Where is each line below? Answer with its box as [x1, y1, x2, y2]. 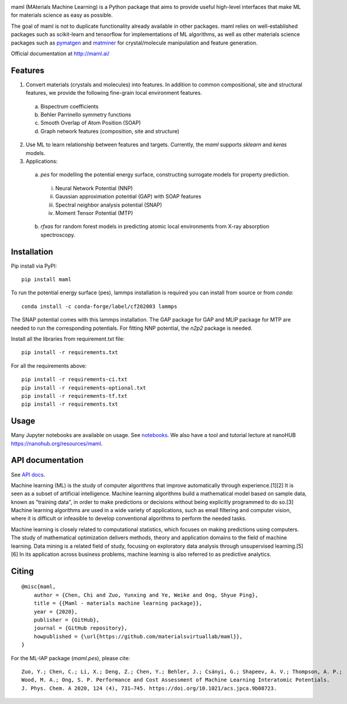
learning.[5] [275, 542, 304, 549]
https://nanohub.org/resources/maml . [11, 440, 103, 447]
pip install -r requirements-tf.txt [21, 393, 128, 399]
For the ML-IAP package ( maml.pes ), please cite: [11, 654, 130, 661]
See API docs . [11, 471, 46, 478]
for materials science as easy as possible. [11, 12, 113, 19]
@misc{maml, [21, 583, 56, 590]
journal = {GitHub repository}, [33, 625, 128, 632]
